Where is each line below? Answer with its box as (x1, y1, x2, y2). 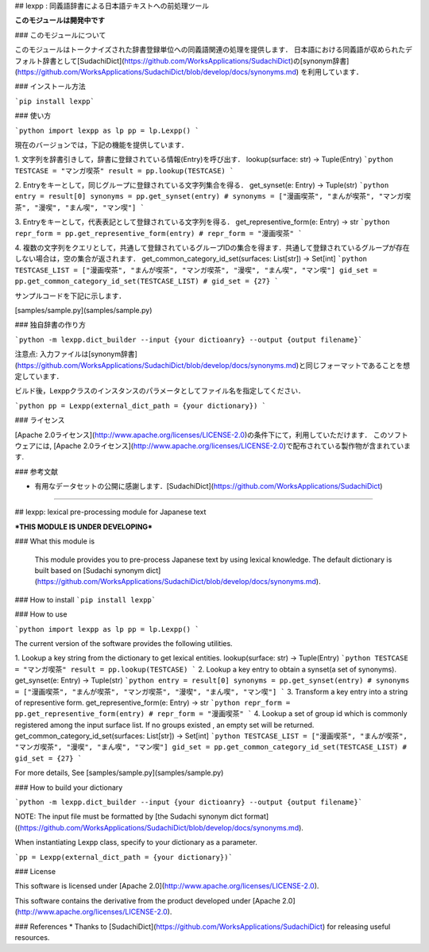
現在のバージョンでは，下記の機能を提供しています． (14, 140, 188, 149)
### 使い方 (14, 111, 52, 121)
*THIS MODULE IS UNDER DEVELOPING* (14, 521, 153, 532)
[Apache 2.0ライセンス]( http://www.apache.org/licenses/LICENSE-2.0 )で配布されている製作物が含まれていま (52, 441, 411, 451)
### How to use (14, 610, 68, 619)
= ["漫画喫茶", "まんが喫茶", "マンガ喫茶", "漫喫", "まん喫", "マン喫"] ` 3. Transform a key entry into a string (14, 687, 408, 696)
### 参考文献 (14, 466, 59, 476)
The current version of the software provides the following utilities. (14, 638, 234, 648)
